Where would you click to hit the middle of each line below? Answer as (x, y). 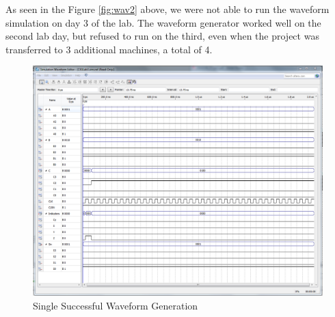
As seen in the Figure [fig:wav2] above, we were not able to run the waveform (167, 9)
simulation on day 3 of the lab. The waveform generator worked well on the (163, 22)
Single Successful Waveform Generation (116, 306)
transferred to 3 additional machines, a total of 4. (109, 49)
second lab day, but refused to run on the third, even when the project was (162, 36)
